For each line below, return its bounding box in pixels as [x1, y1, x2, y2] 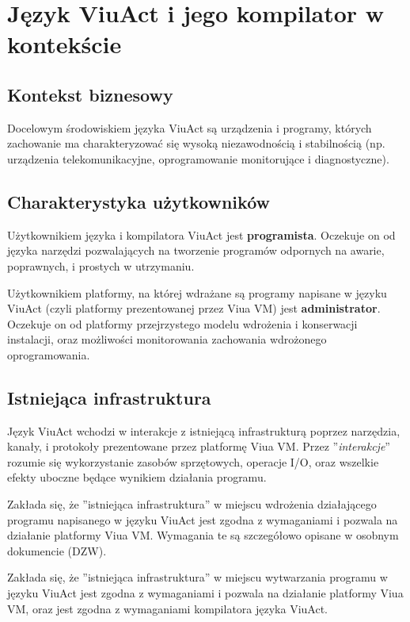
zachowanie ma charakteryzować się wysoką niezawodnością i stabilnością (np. [7, 135, 385, 152]
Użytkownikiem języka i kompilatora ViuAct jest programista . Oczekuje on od [7, 226, 396, 243]
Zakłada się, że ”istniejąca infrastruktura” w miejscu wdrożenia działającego [7, 496, 377, 513]
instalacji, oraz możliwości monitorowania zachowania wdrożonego [7, 331, 327, 347]
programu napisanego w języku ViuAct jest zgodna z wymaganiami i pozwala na [7, 511, 398, 528]
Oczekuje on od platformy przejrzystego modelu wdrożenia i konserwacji [7, 315, 358, 332]
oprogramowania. [7, 346, 90, 363]
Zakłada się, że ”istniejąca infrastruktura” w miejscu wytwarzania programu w [7, 569, 388, 586]
